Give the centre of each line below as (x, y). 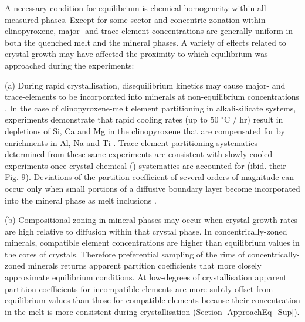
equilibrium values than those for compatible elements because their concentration (152, 300)
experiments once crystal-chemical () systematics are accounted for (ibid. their (145, 165)
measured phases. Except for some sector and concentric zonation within (135, 19)
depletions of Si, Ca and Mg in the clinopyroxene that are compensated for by (145, 131)
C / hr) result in (253, 119)
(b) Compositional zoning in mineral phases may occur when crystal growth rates (151, 220)
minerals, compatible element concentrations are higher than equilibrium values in (152, 243)
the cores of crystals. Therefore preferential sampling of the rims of (125, 254)
